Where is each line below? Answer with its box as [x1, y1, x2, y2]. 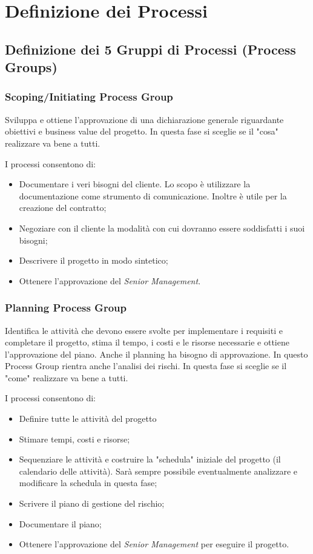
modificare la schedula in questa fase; [19, 476, 157, 489]
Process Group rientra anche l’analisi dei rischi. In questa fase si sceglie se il [5, 359, 287, 372]
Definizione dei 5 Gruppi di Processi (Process [5, 39, 296, 58]
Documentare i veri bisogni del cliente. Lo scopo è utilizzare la [19, 178, 251, 190]
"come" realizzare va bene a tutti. [5, 371, 128, 384]
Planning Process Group [5, 300, 127, 315]
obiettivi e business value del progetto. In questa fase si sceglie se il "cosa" [5, 125, 278, 138]
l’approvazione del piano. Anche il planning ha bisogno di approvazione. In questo [5, 347, 308, 360]
